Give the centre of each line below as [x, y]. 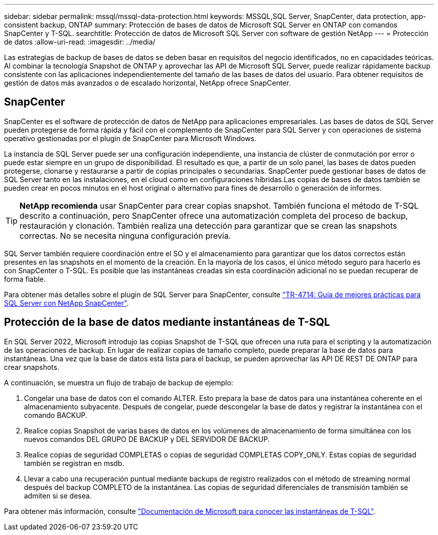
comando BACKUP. [56, 415]
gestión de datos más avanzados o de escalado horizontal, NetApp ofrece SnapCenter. [147, 83]
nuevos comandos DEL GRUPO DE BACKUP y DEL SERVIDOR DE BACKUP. [147, 439]
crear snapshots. [32, 367]
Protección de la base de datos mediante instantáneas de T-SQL [167, 322]
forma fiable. [25, 279]
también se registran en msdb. [74, 463]
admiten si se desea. [58, 495]
